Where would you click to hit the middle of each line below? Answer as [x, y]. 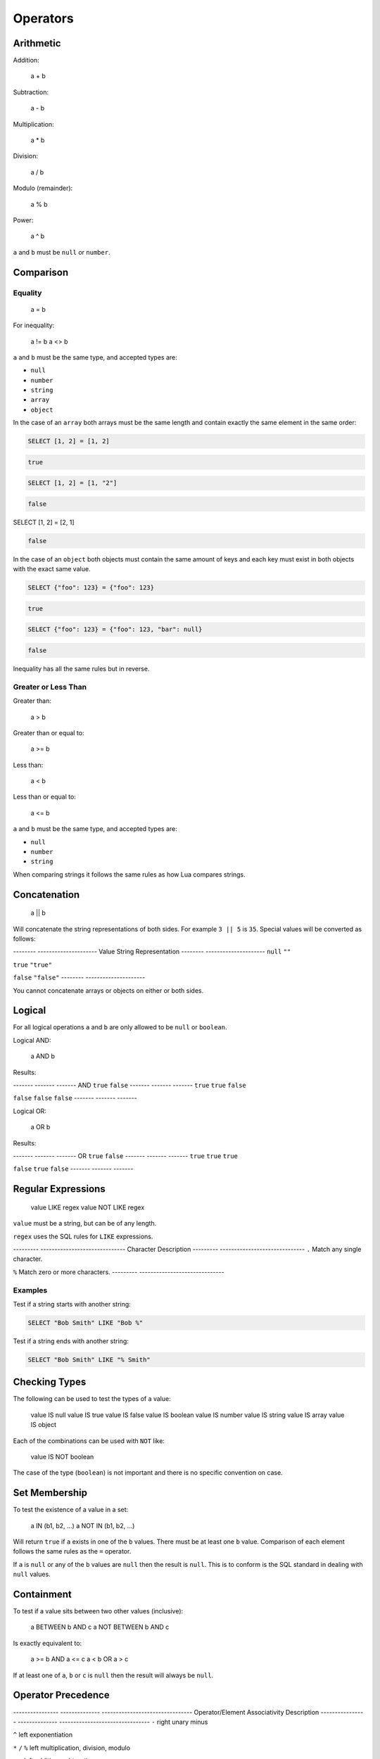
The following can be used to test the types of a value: [92, 1399]
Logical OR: [30, 1111]
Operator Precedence [61, 1695]
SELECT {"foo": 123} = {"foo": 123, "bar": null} [115, 629]
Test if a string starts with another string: [72, 1304]
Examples [30, 1290]
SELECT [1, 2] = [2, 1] [44, 522]
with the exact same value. [52, 569]
